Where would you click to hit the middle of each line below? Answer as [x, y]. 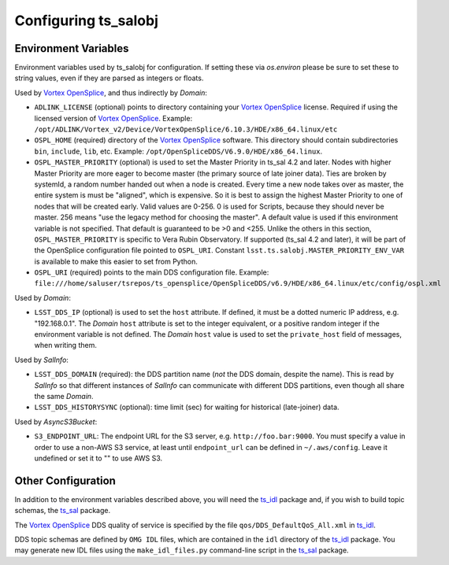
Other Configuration [65, 480]
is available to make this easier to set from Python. [116, 261]
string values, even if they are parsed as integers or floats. [109, 78]
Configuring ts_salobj [87, 20]
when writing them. [66, 345]
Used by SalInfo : [41, 360]
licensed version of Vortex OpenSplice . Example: [113, 118]
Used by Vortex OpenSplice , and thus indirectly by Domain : [111, 92]
